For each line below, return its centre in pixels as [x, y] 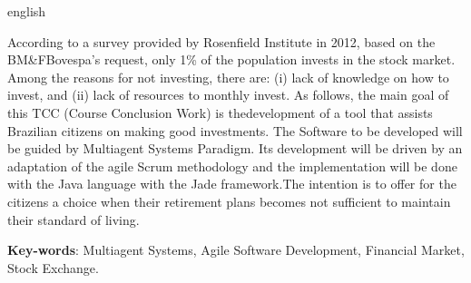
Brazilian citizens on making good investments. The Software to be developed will [235, 130]
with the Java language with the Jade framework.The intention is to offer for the [232, 184]
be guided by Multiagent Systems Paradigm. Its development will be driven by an [235, 148]
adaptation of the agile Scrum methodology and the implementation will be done [232, 166]
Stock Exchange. [53, 267]
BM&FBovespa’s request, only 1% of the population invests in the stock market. [231, 59]
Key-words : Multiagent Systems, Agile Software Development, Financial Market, [236, 250]
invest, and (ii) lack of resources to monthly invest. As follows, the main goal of [228, 95]
